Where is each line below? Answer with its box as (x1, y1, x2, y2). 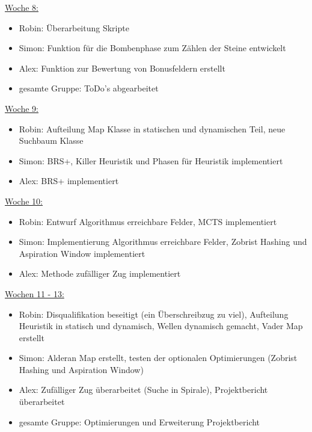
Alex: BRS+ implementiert (19, 174, 119, 187)
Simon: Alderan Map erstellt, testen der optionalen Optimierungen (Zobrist (19, 351, 298, 364)
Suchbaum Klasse (19, 134, 84, 147)
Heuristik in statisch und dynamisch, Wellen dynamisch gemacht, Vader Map (19, 319, 303, 332)
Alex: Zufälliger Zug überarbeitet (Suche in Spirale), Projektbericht (19, 383, 268, 396)
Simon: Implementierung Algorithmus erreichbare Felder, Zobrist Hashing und (19, 235, 307, 248)
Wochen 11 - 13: (5, 287, 64, 300)
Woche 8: (5, 1, 38, 13)
